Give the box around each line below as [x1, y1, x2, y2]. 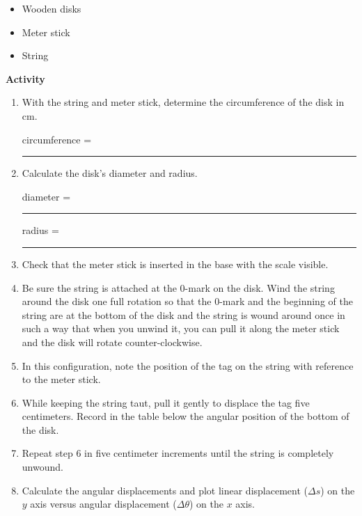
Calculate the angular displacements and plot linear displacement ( [22, 483, 308, 497]
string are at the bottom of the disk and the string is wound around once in [22, 307, 345, 322]
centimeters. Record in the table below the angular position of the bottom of [22, 409, 349, 423]
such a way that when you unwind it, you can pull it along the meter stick [22, 321, 340, 336]
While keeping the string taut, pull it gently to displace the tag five [22, 395, 310, 409]
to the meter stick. [22, 372, 101, 386]
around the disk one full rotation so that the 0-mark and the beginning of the [22, 294, 353, 308]
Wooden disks [22, 1, 81, 15]
